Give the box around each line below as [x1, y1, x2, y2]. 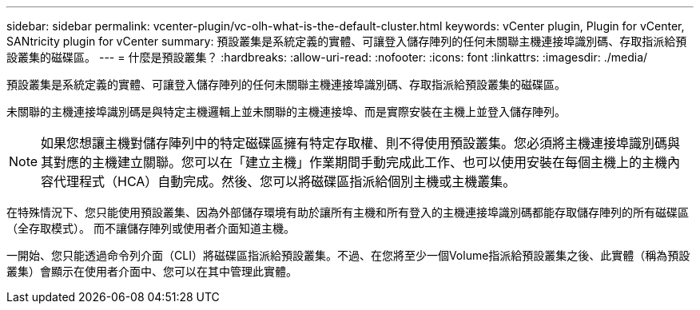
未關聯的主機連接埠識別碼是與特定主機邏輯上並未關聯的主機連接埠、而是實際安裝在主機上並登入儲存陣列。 [6, 105, 566, 118]
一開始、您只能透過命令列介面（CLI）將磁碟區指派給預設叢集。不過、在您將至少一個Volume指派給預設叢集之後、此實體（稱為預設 [6, 248, 690, 262]
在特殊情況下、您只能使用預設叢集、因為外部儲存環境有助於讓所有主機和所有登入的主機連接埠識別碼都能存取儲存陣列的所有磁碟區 [6, 205, 689, 219]
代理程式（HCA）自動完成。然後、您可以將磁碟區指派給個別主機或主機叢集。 [54, 173, 516, 189]
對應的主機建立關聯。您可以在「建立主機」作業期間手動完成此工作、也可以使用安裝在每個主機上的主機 [54, 154, 668, 170]
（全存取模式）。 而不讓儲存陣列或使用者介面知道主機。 [6, 221, 295, 235]
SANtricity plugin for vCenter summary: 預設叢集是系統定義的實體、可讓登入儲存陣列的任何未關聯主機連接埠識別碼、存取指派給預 [6, 34, 687, 48]
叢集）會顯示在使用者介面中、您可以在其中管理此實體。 [6, 264, 297, 278]
